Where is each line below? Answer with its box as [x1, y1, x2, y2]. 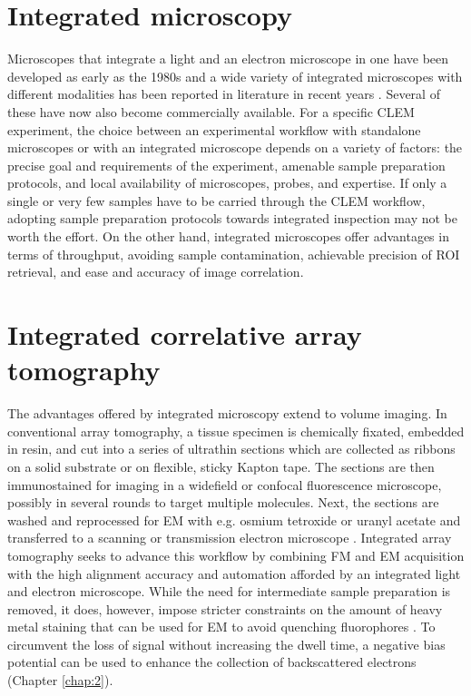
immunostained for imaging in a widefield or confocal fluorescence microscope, [7, 475, 442, 494]
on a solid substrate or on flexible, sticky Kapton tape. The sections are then [7, 456, 435, 475]
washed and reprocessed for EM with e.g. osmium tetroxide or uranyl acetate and [7, 510, 461, 529]
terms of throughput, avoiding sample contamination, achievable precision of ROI [7, 244, 460, 263]
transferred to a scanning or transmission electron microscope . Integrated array [7, 528, 452, 547]
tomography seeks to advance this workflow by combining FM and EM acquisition [7, 545, 465, 564]
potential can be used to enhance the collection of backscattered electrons [7, 652, 417, 671]
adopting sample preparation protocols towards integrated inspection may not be [7, 209, 457, 228]
